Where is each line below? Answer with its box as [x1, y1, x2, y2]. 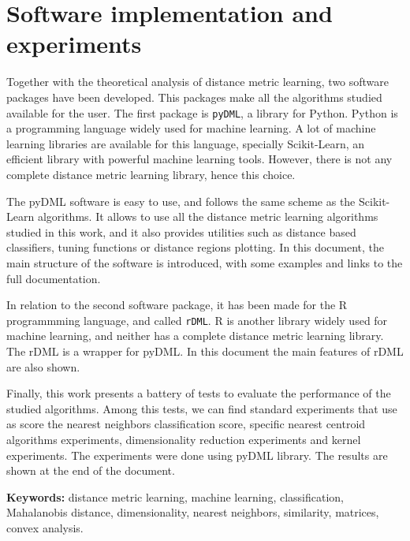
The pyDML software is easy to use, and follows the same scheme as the [6, 192, 356, 209]
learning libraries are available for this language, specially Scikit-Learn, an [6, 135, 365, 151]
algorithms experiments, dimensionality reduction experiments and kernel [6, 431, 361, 447]
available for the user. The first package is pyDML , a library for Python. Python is [6, 104, 398, 121]
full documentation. [6, 270, 101, 286]
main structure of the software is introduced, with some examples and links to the [6, 254, 403, 270]
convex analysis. [6, 519, 84, 535]
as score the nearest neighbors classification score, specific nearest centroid [6, 416, 366, 432]
